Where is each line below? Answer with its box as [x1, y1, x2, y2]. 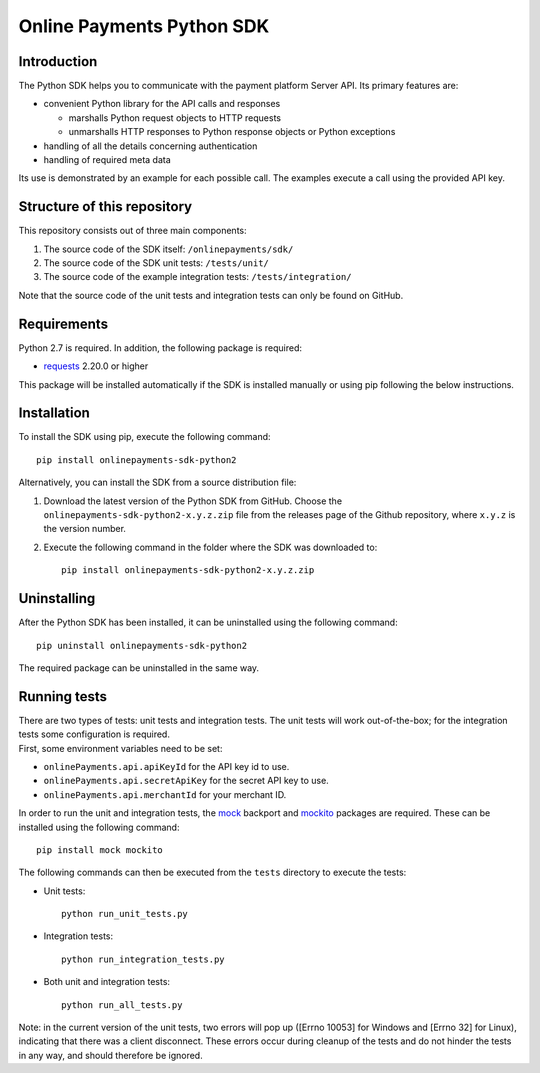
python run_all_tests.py [61, 999, 183, 1010]
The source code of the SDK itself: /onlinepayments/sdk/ [43, 243, 294, 255]
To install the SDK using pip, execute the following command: [18, 431, 271, 443]
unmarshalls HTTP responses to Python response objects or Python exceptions [68, 126, 396, 138]
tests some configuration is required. [18, 728, 170, 740]
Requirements [18, 315, 109, 332]
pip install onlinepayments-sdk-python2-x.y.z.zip [61, 565, 315, 576]
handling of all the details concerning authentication [43, 140, 258, 152]
